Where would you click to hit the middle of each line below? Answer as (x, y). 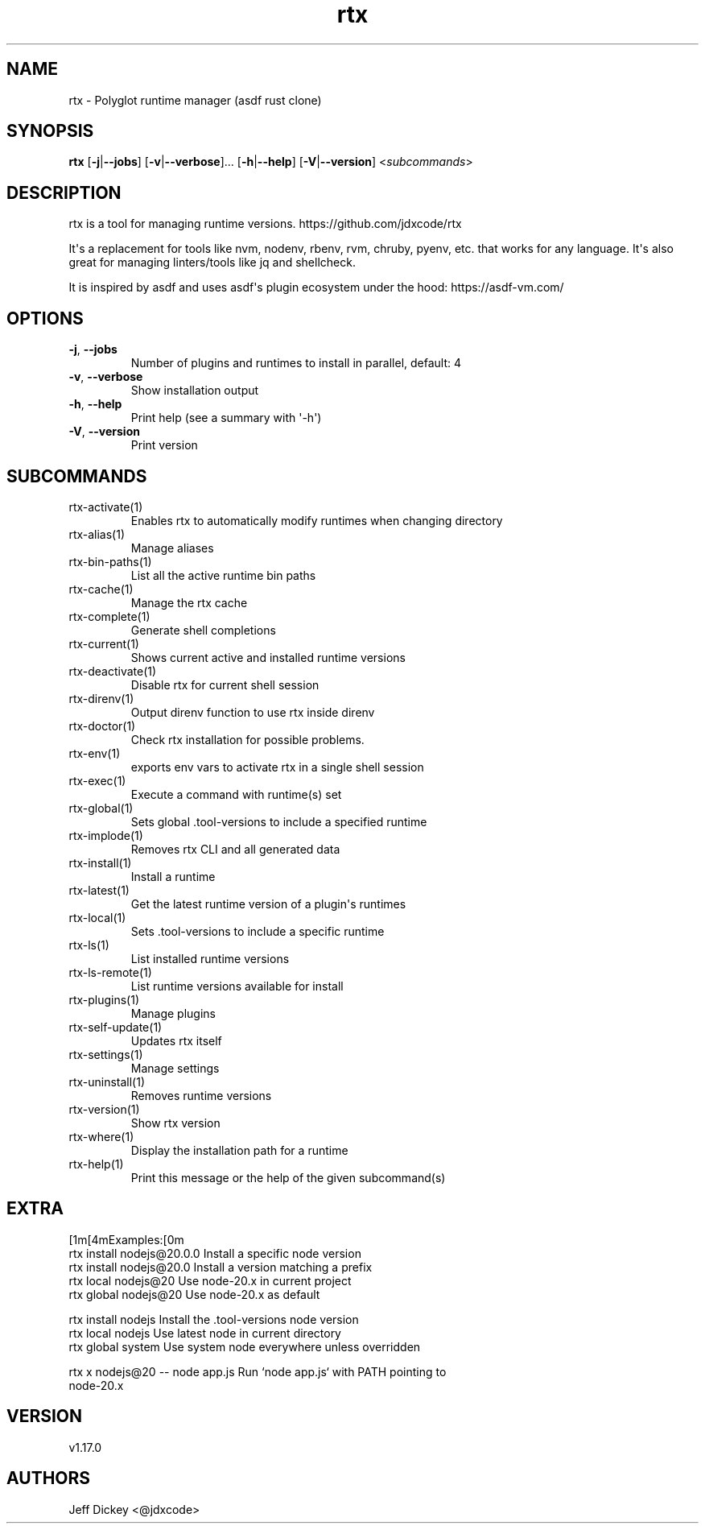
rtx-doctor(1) (102, 726)
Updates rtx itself (176, 1040)
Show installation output (195, 391)
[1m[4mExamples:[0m (126, 1239)
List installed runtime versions (210, 958)
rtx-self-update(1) (115, 1027)
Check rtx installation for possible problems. (247, 739)
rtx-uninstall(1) (107, 1081)
